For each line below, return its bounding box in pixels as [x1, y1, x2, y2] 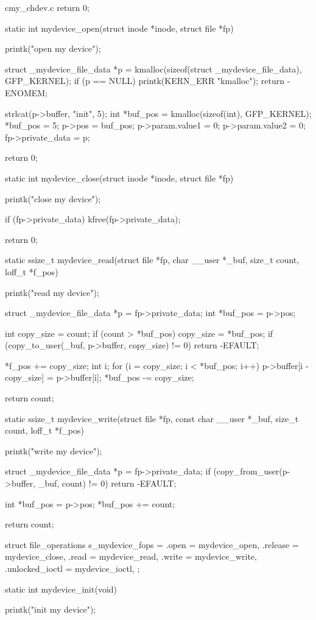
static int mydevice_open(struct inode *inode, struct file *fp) [5, 21, 234, 34]
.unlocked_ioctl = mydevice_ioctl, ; [5, 562, 140, 574]
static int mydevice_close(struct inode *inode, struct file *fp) [5, 171, 234, 184]
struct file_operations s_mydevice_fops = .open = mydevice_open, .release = [5, 538, 299, 551]
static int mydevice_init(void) [5, 582, 118, 595]
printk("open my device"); [5, 42, 101, 55]
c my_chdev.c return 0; [5, 1, 90, 13]
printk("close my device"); [5, 192, 101, 205]
